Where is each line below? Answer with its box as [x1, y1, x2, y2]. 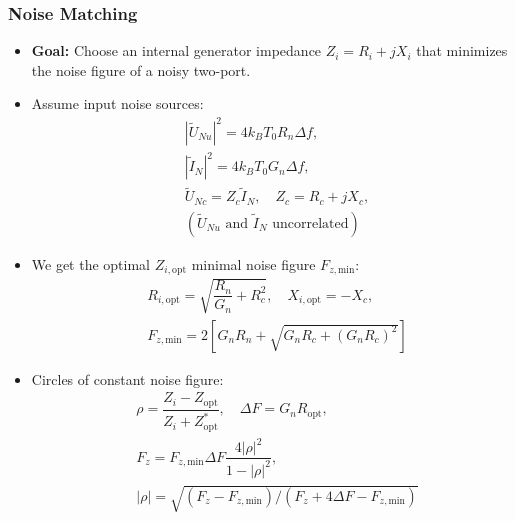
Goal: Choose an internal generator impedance [31, 40, 322, 61]
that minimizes [416, 40, 508, 61]
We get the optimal [31, 253, 151, 274]
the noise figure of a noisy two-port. [31, 59, 251, 80]
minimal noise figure [191, 253, 316, 274]
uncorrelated [272, 216, 349, 231]
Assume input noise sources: [31, 93, 204, 114]
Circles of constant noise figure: [31, 368, 224, 389]
